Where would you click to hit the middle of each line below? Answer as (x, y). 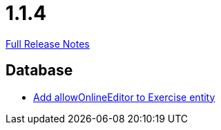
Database (39, 71)
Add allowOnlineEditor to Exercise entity (124, 97)
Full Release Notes (48, 44)
